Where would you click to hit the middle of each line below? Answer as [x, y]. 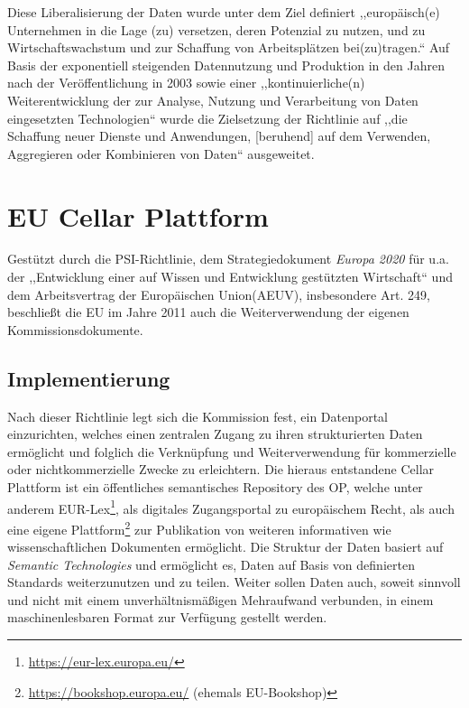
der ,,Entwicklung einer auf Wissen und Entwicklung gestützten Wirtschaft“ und [230, 277]
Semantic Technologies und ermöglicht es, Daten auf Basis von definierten [211, 564]
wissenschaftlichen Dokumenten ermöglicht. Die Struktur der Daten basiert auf [225, 547]
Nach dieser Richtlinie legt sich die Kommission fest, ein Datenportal [198, 416]
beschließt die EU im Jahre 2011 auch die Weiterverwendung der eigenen [208, 312]
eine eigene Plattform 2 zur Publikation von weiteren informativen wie [199, 527]
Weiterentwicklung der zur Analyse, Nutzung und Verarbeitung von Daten [213, 100]
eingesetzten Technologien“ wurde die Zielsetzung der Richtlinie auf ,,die [207, 118]
